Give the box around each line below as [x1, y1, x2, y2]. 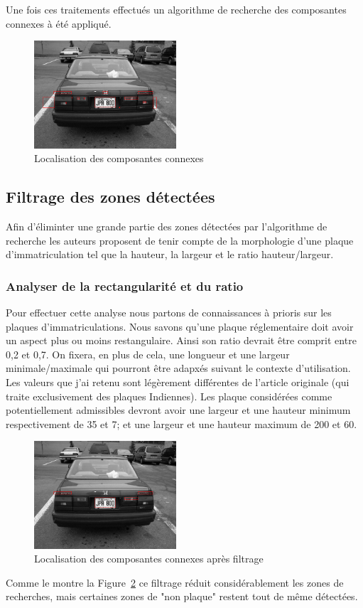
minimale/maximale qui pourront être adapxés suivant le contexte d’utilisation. [6, 361, 351, 375]
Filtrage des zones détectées [6, 186, 215, 208]
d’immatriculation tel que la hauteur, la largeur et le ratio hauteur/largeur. [6, 247, 334, 262]
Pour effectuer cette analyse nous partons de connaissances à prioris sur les [6, 304, 332, 319]
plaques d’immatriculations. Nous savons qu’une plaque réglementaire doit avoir [6, 319, 354, 334]
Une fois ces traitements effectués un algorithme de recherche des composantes [6, 2, 347, 16]
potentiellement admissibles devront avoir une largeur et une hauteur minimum [6, 402, 351, 417]
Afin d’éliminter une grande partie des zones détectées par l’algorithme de [6, 218, 327, 233]
